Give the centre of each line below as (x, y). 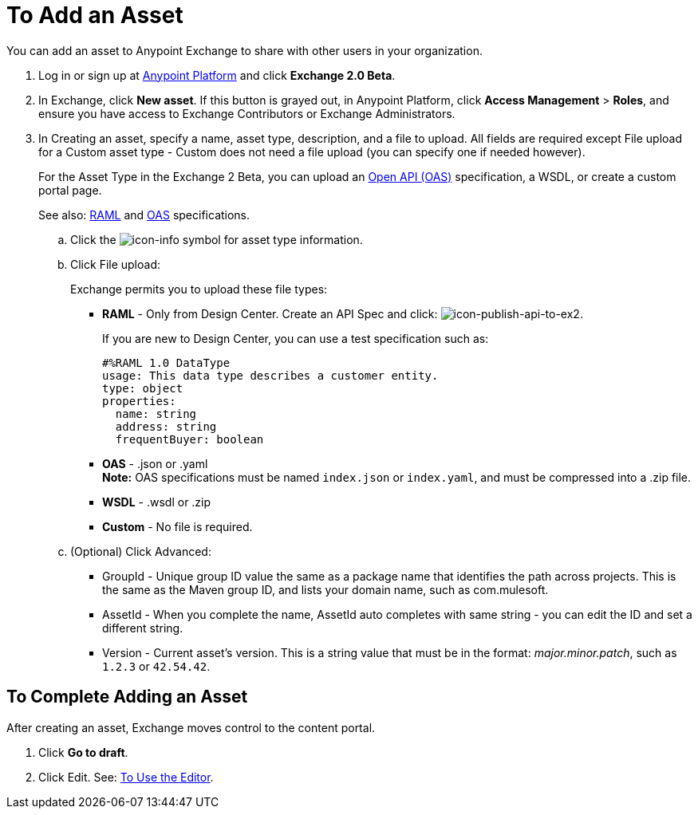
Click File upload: (116, 264)
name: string (156, 413)
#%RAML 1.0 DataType (166, 362)
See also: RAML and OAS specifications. (144, 215)
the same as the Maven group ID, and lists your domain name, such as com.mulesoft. (325, 589)
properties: (139, 401)
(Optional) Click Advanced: (141, 551)
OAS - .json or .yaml (155, 463)
